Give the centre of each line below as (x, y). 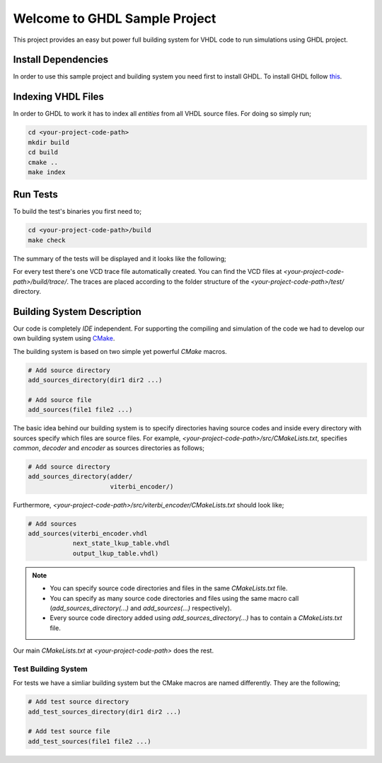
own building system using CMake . (64, 338)
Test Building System (50, 669)
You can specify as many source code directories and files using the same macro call (174, 598)
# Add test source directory (79, 702)
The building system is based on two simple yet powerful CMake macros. (120, 351)
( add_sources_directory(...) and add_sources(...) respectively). (141, 608)
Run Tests (35, 195)
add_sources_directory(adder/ (80, 477)
